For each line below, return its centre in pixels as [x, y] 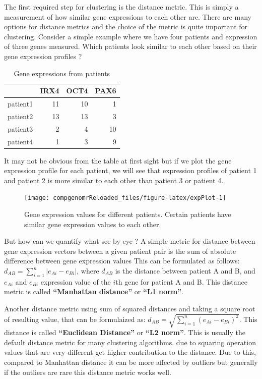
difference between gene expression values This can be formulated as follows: [122, 261]
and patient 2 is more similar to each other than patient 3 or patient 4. [114, 180]
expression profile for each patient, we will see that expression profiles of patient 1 [130, 170]
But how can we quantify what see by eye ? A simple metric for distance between [130, 241]
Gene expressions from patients [62, 73]
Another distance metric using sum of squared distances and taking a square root [130, 309]
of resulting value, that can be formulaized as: [75, 319]
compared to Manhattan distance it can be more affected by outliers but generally [131, 362]
